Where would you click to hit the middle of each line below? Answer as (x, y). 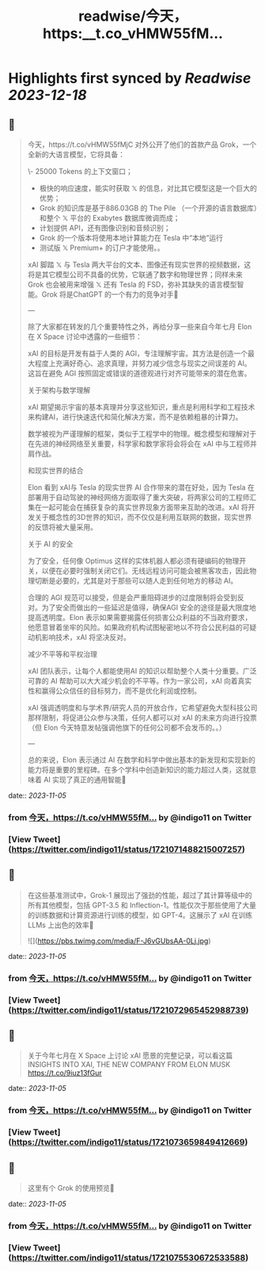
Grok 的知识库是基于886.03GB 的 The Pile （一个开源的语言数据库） (148, 208)
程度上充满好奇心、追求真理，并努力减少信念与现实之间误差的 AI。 (143, 363)
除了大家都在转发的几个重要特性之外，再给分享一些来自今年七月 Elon (140, 327)
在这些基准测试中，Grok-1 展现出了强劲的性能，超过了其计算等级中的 (140, 895)
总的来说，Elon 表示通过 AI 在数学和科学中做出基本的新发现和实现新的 (141, 760)
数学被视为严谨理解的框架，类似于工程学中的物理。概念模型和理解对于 (142, 434)
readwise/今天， (133, 16)
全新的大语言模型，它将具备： (76, 154)
